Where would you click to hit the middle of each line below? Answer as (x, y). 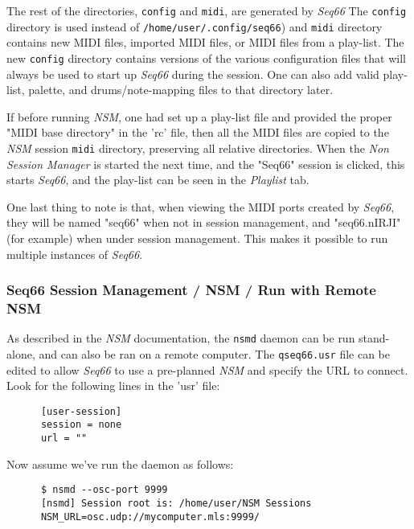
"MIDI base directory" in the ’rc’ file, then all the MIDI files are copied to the (198, 132)
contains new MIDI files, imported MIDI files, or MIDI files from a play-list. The (205, 42)
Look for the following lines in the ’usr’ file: (113, 385)
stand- (374, 338)
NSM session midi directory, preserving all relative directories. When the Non (198, 148)
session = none (81, 425)
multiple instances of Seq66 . (75, 254)
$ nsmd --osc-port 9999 (104, 490)
